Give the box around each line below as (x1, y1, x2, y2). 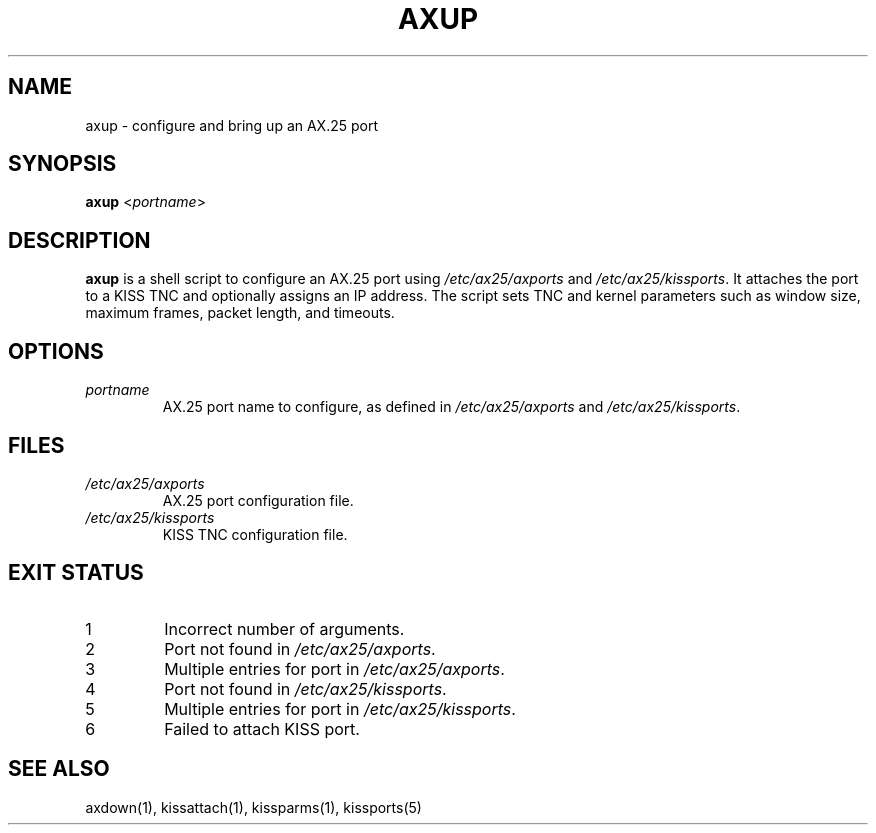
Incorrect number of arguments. (164, 618, 405, 639)
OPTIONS (8, 338, 104, 364)
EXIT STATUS (8, 560, 144, 586)
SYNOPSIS (8, 151, 117, 177)
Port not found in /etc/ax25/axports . (164, 638, 436, 659)
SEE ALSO (8, 756, 110, 782)
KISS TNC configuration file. (162, 525, 348, 543)
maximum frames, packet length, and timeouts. (85, 304, 395, 322)
